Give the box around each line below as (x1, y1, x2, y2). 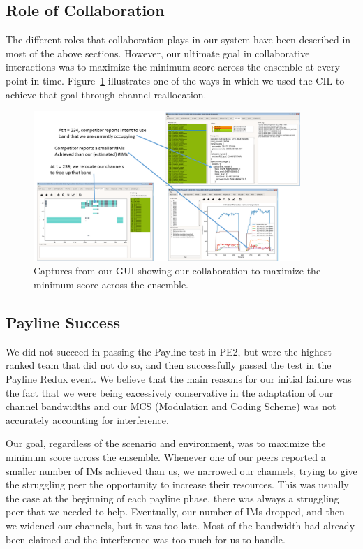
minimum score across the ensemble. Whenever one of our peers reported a (6, 449, 326, 464)
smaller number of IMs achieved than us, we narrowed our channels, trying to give (6, 463, 357, 478)
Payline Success (6, 311, 121, 332)
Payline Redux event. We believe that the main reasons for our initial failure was (6, 371, 352, 386)
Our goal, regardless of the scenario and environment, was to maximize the (6, 436, 326, 451)
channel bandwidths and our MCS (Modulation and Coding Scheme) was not (6, 399, 336, 413)
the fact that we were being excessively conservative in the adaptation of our (6, 385, 334, 400)
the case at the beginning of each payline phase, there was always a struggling (6, 490, 339, 505)
